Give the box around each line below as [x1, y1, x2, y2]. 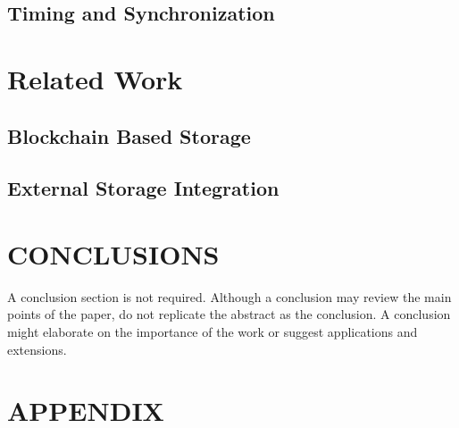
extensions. [7, 340, 67, 358]
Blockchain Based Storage [7, 122, 251, 149]
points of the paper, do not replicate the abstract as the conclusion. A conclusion [7, 305, 451, 323]
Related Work [7, 60, 183, 97]
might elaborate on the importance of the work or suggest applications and [7, 323, 418, 341]
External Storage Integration [7, 174, 280, 202]
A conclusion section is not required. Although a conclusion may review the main [7, 287, 452, 306]
